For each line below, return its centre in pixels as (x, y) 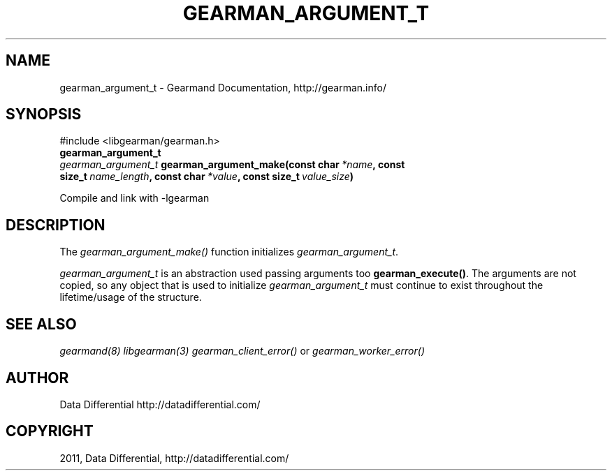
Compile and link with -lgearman (134, 198)
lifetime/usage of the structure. (131, 297)
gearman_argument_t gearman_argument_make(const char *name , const (232, 165)
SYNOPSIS (44, 114)
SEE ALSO (41, 324)
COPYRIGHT (50, 431)
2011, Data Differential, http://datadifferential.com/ (174, 458)
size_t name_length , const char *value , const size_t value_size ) (207, 177)
